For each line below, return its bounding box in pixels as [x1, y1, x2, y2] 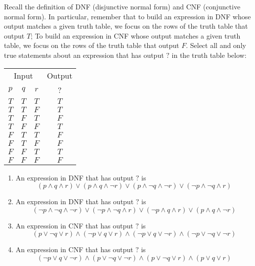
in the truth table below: [171, 49, 247, 60]
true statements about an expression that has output [4, 49, 164, 60]
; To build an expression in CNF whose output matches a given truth [31, 30, 241, 41]
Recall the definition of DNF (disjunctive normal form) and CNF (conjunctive [4, 1, 241, 11]
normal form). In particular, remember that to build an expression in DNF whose [4, 11, 251, 21]
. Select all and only [186, 40, 246, 50]
